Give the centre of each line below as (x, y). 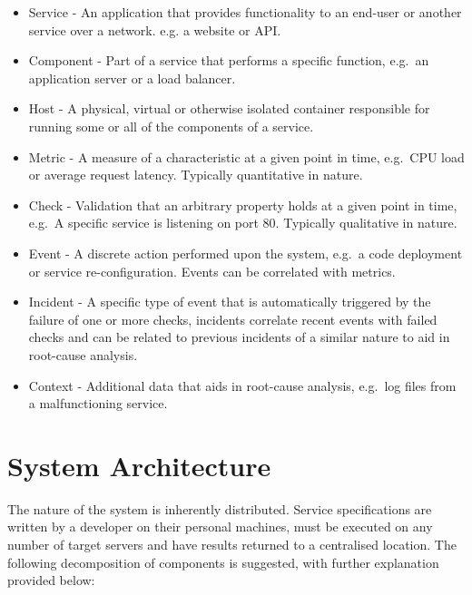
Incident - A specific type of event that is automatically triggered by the (230, 302)
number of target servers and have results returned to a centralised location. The (232, 544)
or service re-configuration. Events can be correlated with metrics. (212, 271)
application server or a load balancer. (132, 78)
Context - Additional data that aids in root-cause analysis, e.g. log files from (242, 385)
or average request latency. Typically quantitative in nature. (196, 175)
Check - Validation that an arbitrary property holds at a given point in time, (243, 205)
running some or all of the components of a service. (171, 126)
